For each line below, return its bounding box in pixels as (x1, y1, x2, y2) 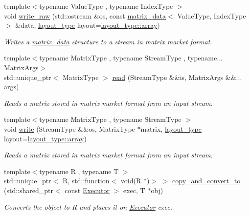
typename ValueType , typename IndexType (39, 1, 173, 11)
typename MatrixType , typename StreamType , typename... (39, 53, 223, 63)
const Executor (65, 185, 110, 195)
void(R (120, 176, 141, 186)
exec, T (123, 185, 145, 195)
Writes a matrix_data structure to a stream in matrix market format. (4, 36, 212, 46)
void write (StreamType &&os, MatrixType (4, 123, 135, 134)
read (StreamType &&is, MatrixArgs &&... (112, 72, 242, 82)
